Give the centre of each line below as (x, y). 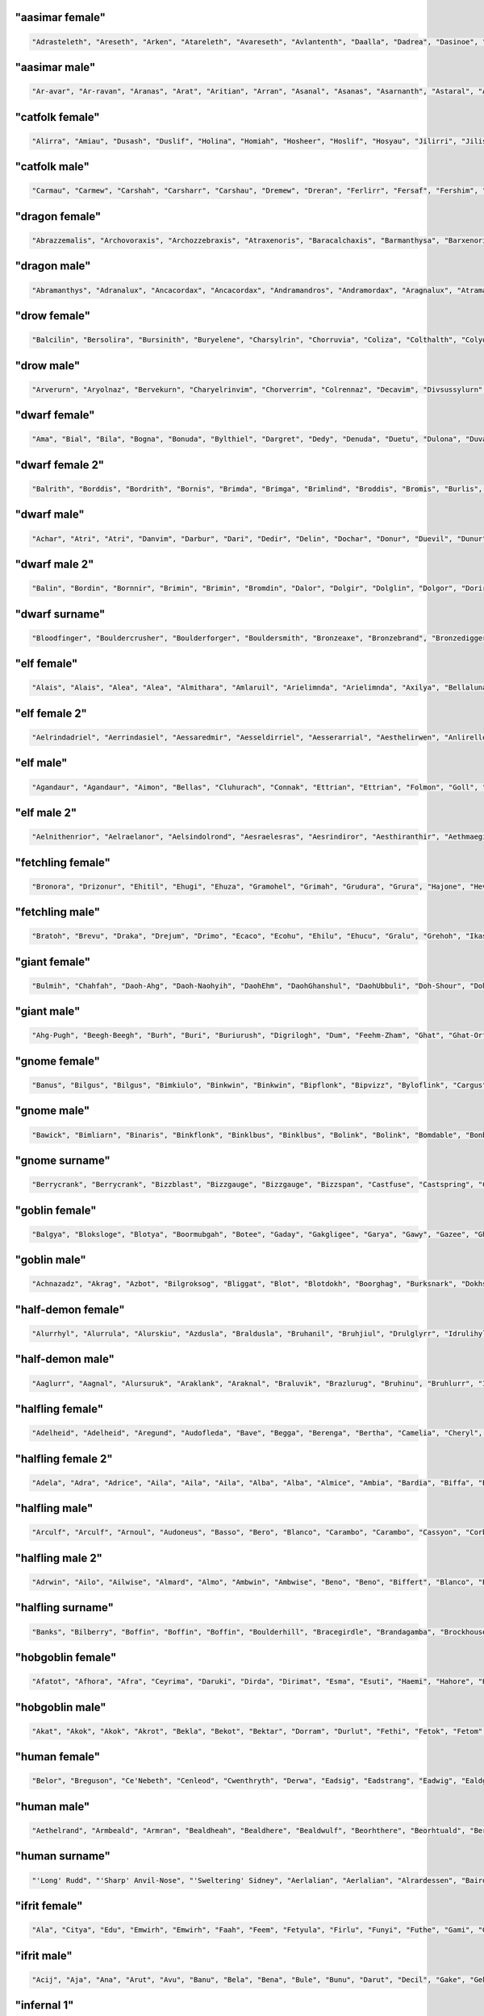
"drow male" (48, 366)
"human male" (52, 1806)
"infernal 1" (44, 2005)
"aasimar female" (60, 17)
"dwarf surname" (60, 614)
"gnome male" (52, 1111)
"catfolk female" (57, 117)
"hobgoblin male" (60, 1707)
